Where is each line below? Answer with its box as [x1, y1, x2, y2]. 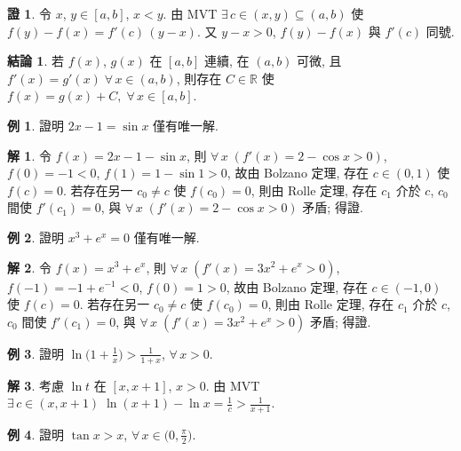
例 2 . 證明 [7, 227, 64, 246]
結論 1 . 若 [7, 51, 64, 70]
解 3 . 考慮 [7, 376, 64, 394]
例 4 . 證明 [7, 424, 64, 443]
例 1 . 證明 [7, 115, 64, 134]
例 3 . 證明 [7, 344, 64, 362]
